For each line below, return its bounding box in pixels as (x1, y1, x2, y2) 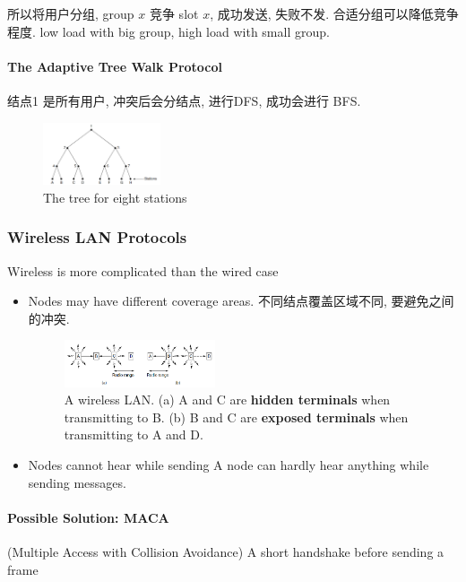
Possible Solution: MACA (7, 508, 169, 526)
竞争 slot (149, 4, 199, 22)
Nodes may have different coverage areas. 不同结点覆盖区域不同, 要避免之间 (28, 291, 454, 310)
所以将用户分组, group (7, 4, 134, 22)
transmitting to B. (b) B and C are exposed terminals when (64, 407, 409, 426)
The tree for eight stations (43, 187, 187, 206)
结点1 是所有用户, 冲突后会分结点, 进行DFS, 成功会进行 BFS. (7, 91, 361, 109)
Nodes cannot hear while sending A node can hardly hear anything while (28, 456, 429, 474)
